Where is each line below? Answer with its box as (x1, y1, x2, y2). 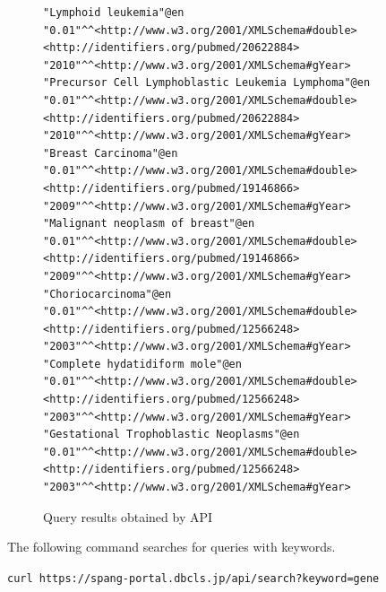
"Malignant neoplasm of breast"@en (43, 217, 255, 231)
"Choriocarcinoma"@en (43, 287, 172, 300)
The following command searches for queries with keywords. (7, 537, 336, 556)
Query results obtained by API (43, 507, 213, 526)
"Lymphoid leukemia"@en (43, 6, 184, 19)
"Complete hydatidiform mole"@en (43, 357, 242, 370)
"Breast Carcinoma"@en (43, 146, 178, 160)
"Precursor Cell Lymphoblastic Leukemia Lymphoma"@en (43, 76, 371, 90)
